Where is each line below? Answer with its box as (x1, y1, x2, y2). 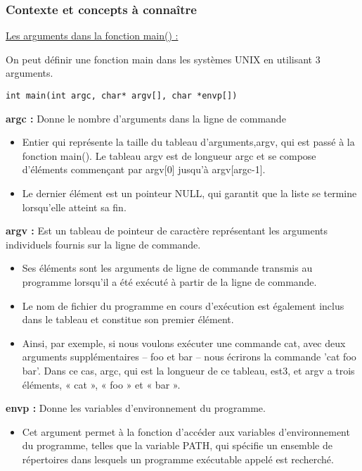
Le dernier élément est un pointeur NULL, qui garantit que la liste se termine (22, 186, 357, 201)
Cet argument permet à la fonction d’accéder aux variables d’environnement (22, 424, 350, 439)
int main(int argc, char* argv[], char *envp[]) (6, 91, 238, 101)
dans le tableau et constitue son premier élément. (22, 312, 234, 327)
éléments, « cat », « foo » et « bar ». (22, 377, 181, 391)
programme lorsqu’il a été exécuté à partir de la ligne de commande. (22, 275, 317, 289)
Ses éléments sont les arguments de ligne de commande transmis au (22, 260, 313, 275)
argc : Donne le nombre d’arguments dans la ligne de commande (6, 111, 286, 125)
